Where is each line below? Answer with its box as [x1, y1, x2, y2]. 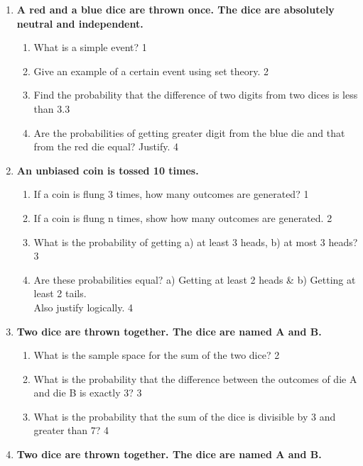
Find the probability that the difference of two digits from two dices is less [33, 87, 358, 102]
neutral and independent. [16, 16, 143, 30]
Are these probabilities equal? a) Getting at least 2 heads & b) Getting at [33, 272, 356, 287]
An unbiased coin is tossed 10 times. [16, 162, 199, 177]
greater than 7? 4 [33, 423, 109, 438]
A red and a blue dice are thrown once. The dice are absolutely [16, 2, 335, 16]
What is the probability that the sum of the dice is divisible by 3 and [33, 409, 336, 423]
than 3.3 [33, 101, 70, 116]
